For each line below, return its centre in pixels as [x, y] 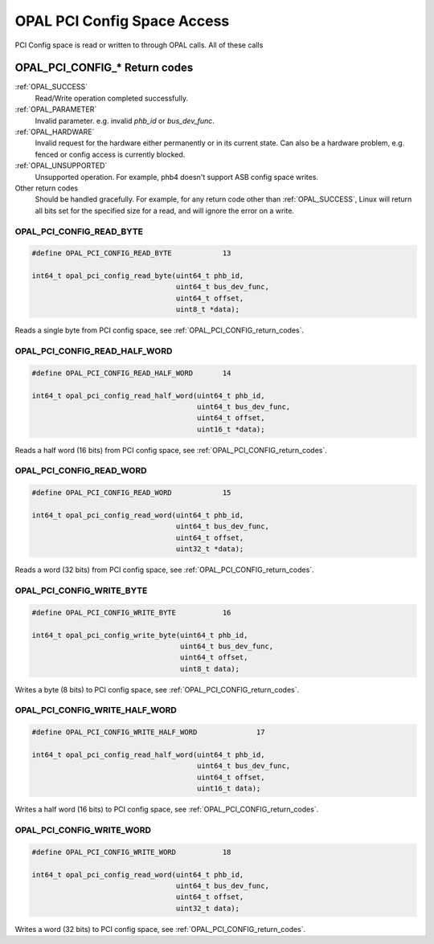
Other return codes [47, 188]
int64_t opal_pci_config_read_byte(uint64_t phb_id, [138, 276]
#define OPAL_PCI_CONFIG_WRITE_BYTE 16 [131, 612]
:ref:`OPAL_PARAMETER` [56, 109]
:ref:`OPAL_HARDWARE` [55, 132]
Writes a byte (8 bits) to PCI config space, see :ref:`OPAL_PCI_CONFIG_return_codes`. [157, 689]
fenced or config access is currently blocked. [110, 154]
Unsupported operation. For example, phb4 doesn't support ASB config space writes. [177, 177]
